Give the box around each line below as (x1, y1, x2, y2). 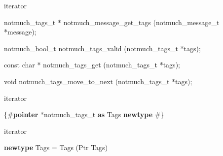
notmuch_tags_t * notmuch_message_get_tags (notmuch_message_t (4, 17, 220, 27)
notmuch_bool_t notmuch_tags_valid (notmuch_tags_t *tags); (4, 43, 201, 53)
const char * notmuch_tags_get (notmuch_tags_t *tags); (4, 60, 180, 70)
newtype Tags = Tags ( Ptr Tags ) (4, 142, 108, 153)
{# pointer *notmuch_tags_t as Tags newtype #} (4, 109, 164, 120)
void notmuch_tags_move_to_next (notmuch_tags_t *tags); (4, 76, 192, 86)
